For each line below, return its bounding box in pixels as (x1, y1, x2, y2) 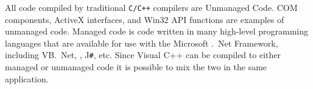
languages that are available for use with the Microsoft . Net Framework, (5, 36, 278, 49)
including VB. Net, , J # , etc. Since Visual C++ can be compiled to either (5, 48, 281, 61)
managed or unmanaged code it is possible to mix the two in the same (5, 61, 267, 73)
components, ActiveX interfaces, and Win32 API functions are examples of (5, 13, 284, 25)
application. (5, 72, 49, 85)
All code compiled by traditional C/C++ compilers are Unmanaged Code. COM (5, 1, 298, 13)
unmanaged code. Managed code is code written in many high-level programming (5, 25, 308, 38)
